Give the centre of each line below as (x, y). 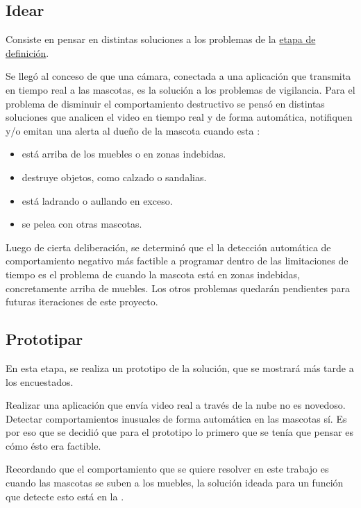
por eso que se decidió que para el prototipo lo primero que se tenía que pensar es (180, 432)
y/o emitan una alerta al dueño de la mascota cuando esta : (133, 130)
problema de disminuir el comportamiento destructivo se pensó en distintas (165, 103)
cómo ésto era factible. (53, 445)
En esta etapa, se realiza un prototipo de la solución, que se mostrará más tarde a (180, 367)
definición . (27, 52)
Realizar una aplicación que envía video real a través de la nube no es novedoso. (176, 405)
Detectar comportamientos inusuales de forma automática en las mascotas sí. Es (176, 418)
